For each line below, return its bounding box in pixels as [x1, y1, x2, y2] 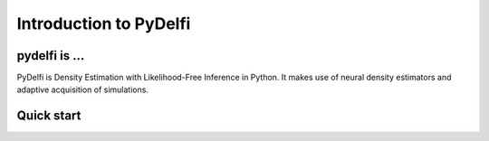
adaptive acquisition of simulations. [16, 84, 149, 95]
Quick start [16, 108, 81, 124]
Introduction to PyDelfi [16, 14, 191, 33]
